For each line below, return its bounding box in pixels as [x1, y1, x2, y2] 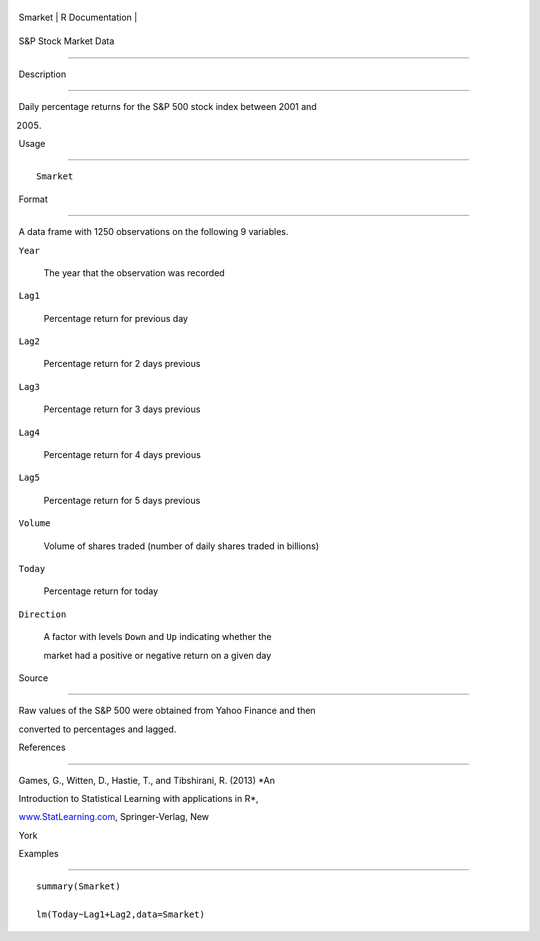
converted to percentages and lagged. [18, 723, 177, 735]
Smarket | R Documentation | [18, 11, 138, 23]
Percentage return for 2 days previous [43, 358, 201, 370]
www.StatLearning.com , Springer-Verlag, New [18, 811, 210, 823]
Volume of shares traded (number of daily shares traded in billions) [43, 540, 320, 552]
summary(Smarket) [36, 881, 121, 892]
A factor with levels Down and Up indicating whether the [43, 631, 272, 643]
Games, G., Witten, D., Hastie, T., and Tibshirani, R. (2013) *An [18, 774, 275, 786]
